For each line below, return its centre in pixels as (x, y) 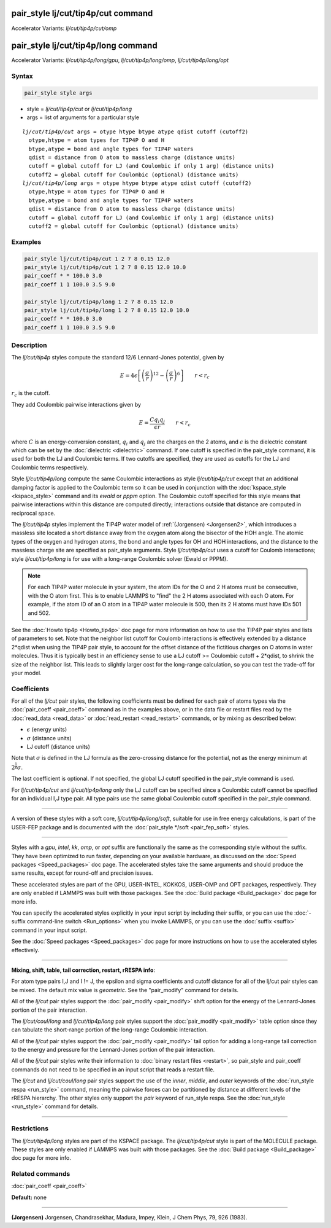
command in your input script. (49, 930)
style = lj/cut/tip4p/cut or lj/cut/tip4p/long (79, 109)
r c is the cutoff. (31, 394)
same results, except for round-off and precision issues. (82, 873)
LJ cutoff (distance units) (58, 747)
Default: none (29, 1197)
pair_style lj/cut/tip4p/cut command (82, 13)
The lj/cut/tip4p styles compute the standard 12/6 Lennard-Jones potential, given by (118, 358)
